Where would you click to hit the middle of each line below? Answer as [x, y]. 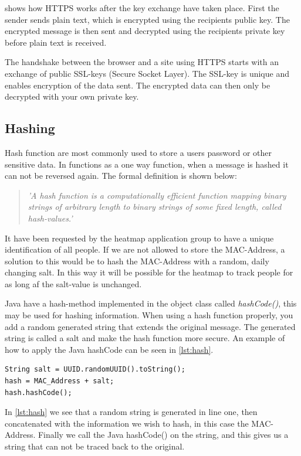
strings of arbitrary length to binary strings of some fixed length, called [155, 207]
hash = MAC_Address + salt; [60, 381]
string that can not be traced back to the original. [95, 446]
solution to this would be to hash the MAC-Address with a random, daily [137, 261]
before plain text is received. [56, 42]
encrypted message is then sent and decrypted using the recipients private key [145, 31]
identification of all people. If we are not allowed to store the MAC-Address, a [145, 249]
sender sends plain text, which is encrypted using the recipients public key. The [147, 19]
